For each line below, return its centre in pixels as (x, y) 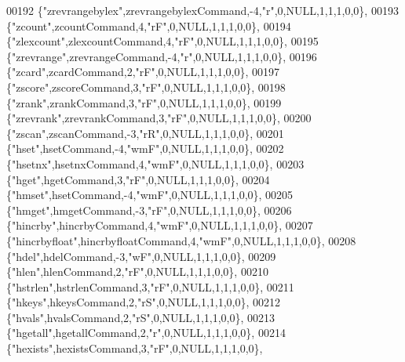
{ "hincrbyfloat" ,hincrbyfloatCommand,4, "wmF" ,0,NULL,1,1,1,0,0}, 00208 (181, 240)
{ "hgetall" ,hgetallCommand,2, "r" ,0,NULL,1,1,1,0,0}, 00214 (146, 333)
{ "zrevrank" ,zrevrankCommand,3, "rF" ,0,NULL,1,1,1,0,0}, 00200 (159, 118)
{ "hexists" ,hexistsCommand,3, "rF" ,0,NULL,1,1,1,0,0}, (135, 348)
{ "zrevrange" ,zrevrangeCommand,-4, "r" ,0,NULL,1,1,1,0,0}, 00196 (162, 56)
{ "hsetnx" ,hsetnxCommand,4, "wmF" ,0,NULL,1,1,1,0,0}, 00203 (155, 163)
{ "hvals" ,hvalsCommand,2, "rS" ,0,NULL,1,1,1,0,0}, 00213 (141, 317)
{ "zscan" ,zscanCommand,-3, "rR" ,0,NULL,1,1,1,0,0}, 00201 (145, 133)
